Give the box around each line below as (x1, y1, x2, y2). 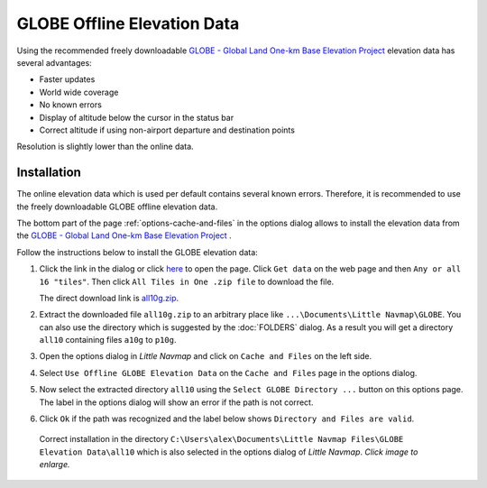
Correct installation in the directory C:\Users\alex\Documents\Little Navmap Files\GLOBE (39, 434, 404, 445)
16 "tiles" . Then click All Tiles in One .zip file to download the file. (39, 276, 335, 287)
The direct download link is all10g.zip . (39, 292, 179, 303)
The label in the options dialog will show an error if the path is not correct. (39, 397, 314, 408)
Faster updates (39, 74, 96, 85)
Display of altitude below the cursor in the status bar (39, 112, 234, 123)
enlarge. (39, 459, 71, 470)
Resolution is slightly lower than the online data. (16, 141, 194, 152)
